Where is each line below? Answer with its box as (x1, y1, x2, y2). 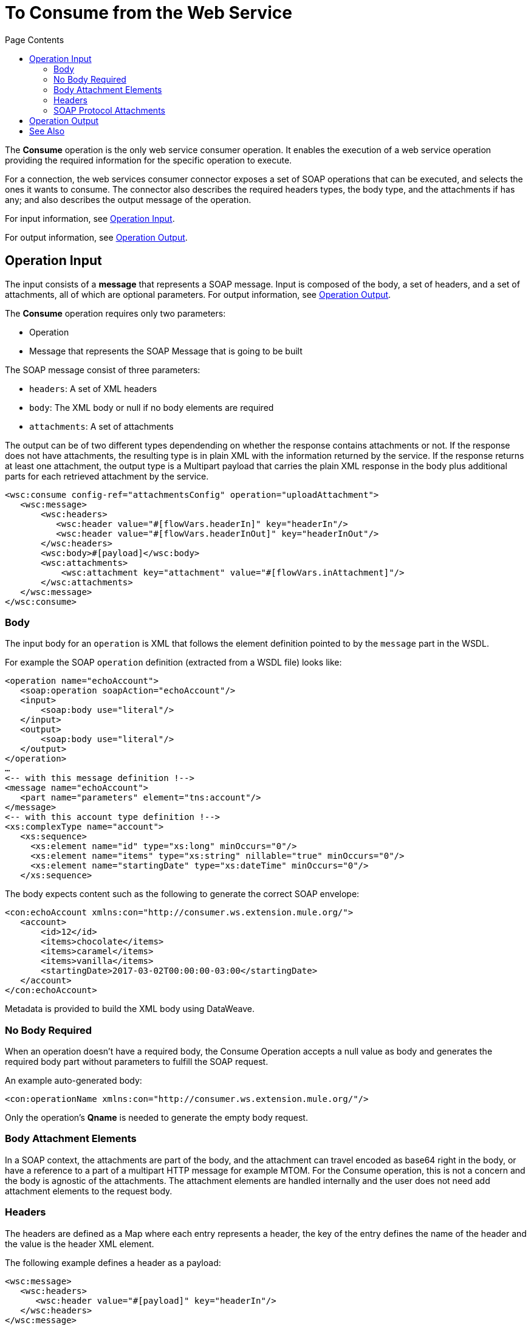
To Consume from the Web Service (5, 2, 292, 23)
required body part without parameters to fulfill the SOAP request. (5, 1056, 269, 1067)
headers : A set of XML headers (29, 383, 157, 394)
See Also (29, 125, 65, 136)
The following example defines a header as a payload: (5, 1257, 221, 1268)
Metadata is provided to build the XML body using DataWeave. (5, 1003, 255, 1014)
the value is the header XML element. (5, 1238, 154, 1249)
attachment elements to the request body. (5, 1185, 173, 1196)
